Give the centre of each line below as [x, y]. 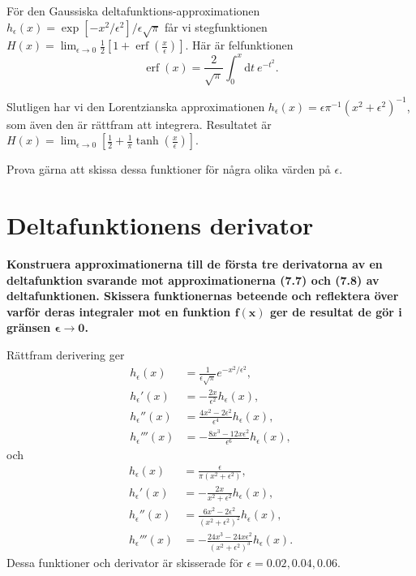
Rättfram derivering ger [66, 355]
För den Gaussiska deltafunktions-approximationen [133, 11]
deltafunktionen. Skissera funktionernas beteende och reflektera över [203, 296]
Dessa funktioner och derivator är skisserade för [125, 562]
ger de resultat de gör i [336, 311]
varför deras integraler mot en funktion [119, 311]
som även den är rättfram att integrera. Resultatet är [139, 124]
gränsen [29, 327]
